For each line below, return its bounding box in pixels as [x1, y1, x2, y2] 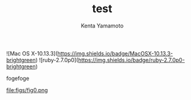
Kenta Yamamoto [81, 22, 123, 29]
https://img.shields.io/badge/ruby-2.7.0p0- [78, 56, 186, 63]
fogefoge [6, 74, 29, 82]
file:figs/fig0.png [6, 86, 48, 93]
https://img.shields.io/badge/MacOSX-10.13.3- [57, 49, 173, 57]
